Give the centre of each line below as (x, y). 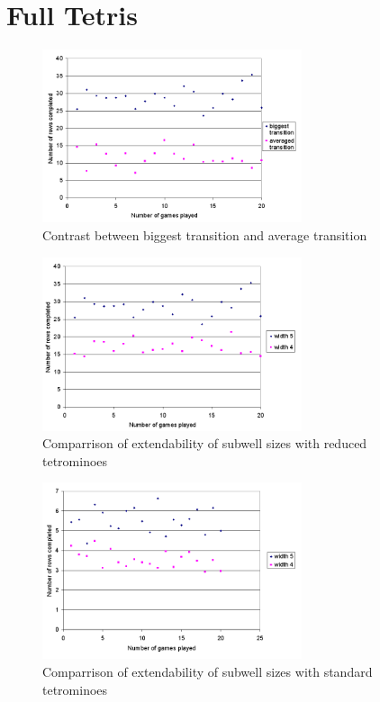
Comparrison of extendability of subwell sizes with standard (208, 672)
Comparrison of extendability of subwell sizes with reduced (205, 443)
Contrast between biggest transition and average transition (205, 234)
